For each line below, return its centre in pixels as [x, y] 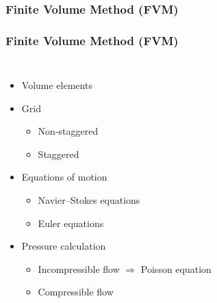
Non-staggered [68, 131]
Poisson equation [176, 268]
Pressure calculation [64, 246]
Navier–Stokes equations [89, 200]
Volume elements [57, 85]
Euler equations [71, 223]
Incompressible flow [79, 268]
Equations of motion [64, 177]
